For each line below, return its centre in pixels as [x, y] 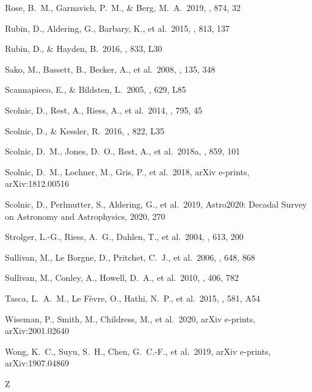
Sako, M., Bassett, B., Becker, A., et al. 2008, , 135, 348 [110, 69]
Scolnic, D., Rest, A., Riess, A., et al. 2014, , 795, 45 [104, 110]
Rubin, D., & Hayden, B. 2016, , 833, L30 [84, 49]
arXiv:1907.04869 [37, 363]
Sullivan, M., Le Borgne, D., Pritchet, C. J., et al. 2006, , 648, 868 [130, 257]
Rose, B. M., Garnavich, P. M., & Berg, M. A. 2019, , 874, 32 [123, 7]
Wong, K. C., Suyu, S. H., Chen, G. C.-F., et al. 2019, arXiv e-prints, [138, 351]
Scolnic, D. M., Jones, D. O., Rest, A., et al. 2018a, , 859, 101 [123, 151]
